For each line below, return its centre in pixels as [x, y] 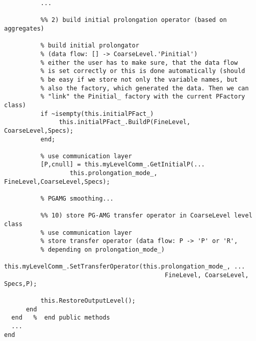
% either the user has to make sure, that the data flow [139, 63]
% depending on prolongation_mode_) [103, 250]
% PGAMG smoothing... [77, 199]
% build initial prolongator [90, 46]
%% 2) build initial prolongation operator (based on [134, 20]
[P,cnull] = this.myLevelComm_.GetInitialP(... [123, 165]
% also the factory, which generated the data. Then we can [145, 88]
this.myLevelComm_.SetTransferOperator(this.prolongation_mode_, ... [125, 267]
